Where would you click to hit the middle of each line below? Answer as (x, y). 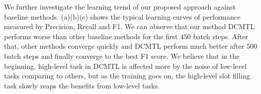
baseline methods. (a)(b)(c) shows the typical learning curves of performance (122, 16)
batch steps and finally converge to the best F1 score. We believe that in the (122, 56)
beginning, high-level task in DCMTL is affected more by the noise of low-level (125, 66)
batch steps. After (221, 36)
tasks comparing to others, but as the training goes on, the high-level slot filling (127, 76)
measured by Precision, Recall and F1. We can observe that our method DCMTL (129, 26)
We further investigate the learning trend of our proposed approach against (120, 7)
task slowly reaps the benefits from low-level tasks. (82, 85)
